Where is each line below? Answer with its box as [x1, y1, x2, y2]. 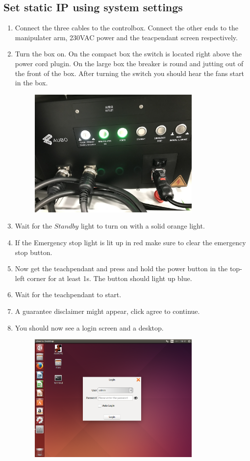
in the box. [15, 77, 48, 88]
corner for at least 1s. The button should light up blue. [27, 273, 192, 283]
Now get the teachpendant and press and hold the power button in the [15, 263, 228, 274]
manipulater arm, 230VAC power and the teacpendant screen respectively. [15, 32, 238, 42]
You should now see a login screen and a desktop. [15, 322, 164, 333]
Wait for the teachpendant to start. [15, 289, 122, 300]
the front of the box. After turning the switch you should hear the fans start [15, 68, 245, 78]
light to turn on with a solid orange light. [80, 221, 205, 231]
